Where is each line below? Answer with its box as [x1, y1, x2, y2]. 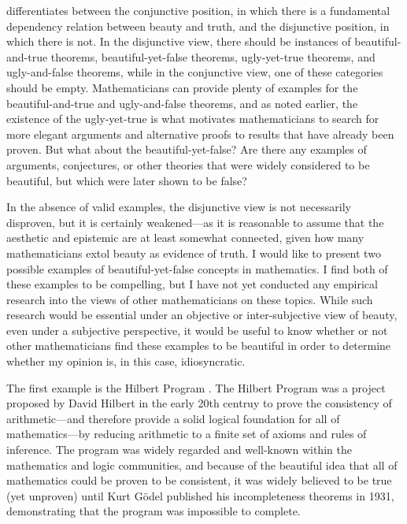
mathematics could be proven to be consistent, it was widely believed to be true [6, 472, 392, 489]
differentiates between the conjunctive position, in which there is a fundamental [6, 2, 390, 18]
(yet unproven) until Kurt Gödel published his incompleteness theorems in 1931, [6, 487, 394, 504]
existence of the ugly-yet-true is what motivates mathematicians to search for [6, 110, 379, 127]
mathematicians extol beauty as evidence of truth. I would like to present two [6, 244, 381, 261]
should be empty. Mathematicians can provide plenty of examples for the [6, 79, 358, 95]
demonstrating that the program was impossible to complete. [6, 503, 301, 519]
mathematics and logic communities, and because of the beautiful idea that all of [6, 456, 398, 473]
